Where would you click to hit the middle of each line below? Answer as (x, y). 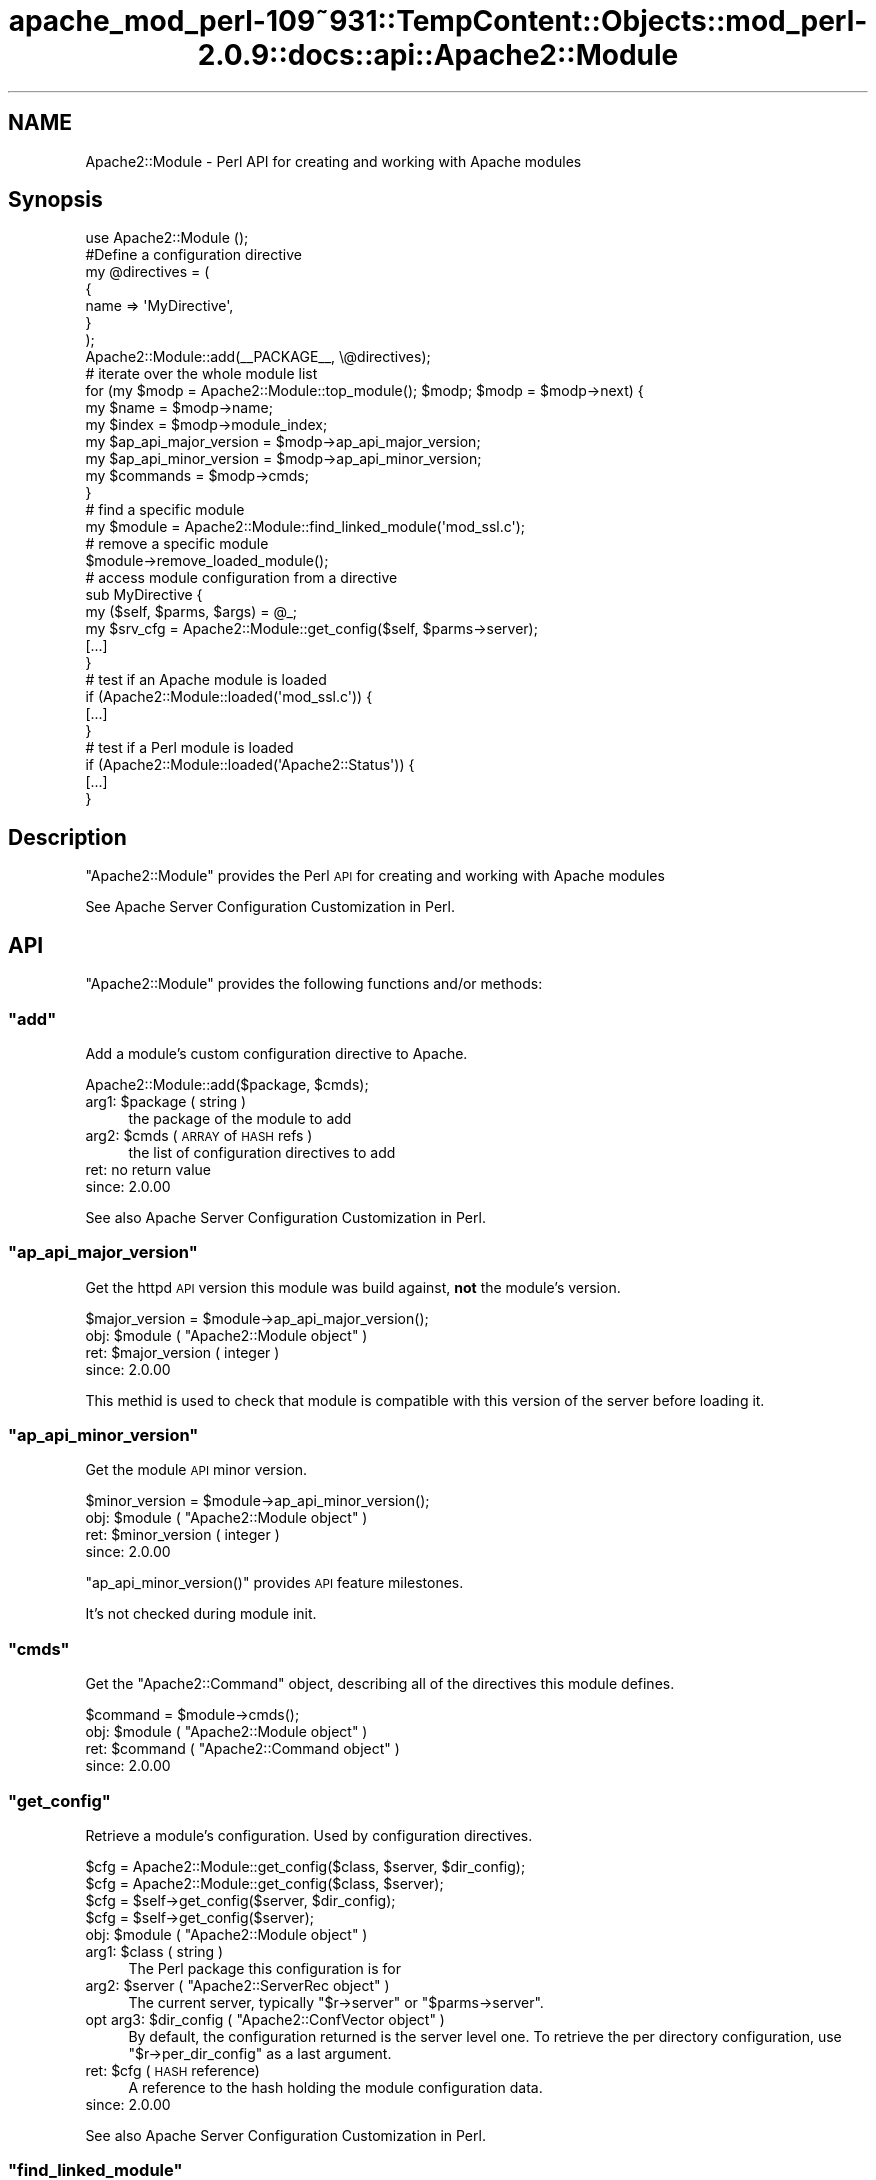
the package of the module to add (240, 1118)
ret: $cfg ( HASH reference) (172, 2070)
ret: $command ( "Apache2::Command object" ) (242, 1749)
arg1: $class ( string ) (154, 1951)
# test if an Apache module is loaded (206, 680)
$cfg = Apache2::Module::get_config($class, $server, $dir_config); (305, 1866)
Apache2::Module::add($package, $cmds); (227, 1084)
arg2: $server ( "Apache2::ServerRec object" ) (237, 1985)
